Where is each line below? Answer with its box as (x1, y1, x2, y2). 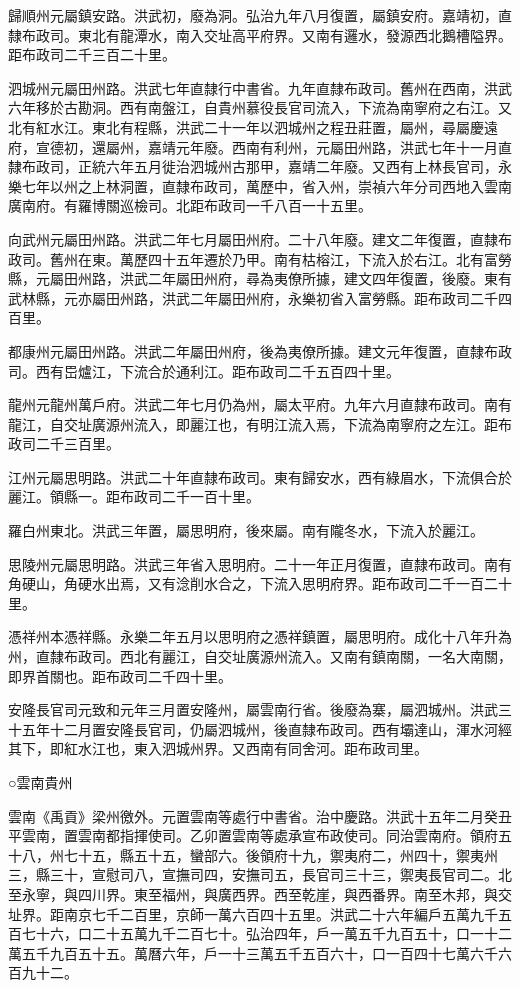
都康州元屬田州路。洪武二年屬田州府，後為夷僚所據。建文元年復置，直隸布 (8, 340, 498, 361)
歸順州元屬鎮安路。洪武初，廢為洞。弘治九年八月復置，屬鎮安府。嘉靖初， (8, 5, 498, 25)
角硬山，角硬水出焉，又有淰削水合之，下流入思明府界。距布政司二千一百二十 (8, 573, 512, 594)
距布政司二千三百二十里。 (8, 44, 176, 65)
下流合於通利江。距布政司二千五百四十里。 (119, 360, 400, 381)
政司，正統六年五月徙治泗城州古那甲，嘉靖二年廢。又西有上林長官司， (35, 156, 498, 177)
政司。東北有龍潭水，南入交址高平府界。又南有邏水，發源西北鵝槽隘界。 (35, 24, 512, 45)
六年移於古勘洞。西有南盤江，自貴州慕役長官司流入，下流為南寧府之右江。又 (8, 97, 512, 118)
